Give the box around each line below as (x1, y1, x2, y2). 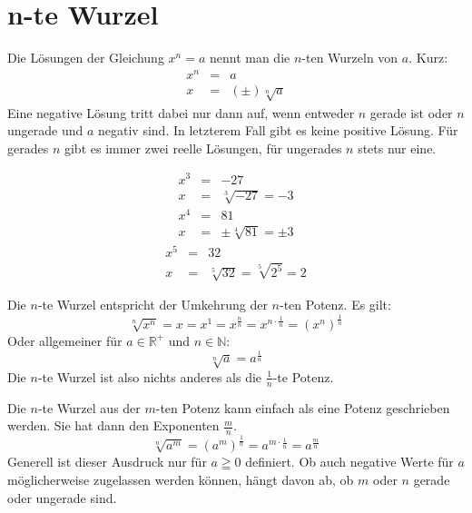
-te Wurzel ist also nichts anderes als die (37, 367, 262, 386)
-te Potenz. (272, 367, 334, 386)
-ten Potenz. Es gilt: (280, 294, 391, 313)
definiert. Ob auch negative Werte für (245, 452, 454, 471)
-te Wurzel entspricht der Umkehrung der (37, 294, 268, 313)
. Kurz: (408, 48, 448, 67)
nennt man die (209, 48, 290, 67)
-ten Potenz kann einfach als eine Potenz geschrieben (155, 398, 450, 417)
